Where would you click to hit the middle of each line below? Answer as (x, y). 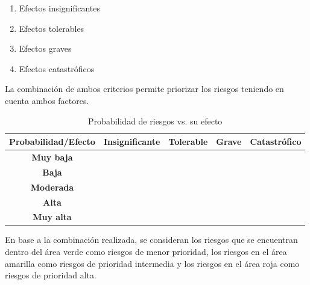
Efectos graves (45, 48)
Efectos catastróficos (57, 68)
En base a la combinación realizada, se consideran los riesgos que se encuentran (151, 240)
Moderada (52, 187)
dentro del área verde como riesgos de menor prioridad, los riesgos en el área (146, 252)
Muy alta (52, 217)
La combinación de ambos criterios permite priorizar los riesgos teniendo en (144, 89)
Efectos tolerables (52, 28)
